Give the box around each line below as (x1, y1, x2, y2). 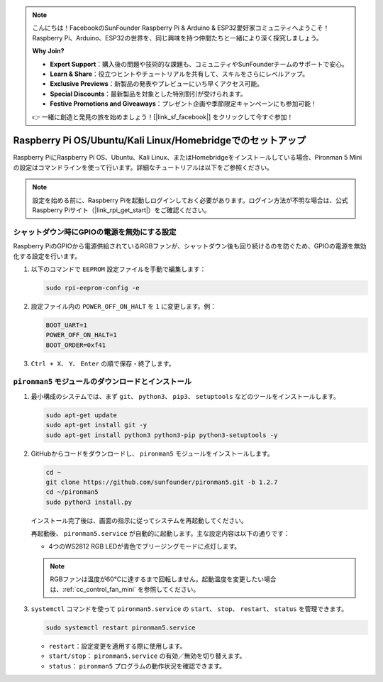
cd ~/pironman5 (45, 488, 99, 496)
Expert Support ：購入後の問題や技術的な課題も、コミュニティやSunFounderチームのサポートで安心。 (50, 60, 348, 68)
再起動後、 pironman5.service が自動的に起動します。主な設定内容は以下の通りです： (30, 529, 290, 538)
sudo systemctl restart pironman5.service (45, 623, 196, 632)
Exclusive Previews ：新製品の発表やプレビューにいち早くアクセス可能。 (50, 79, 264, 88)
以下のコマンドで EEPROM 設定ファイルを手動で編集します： (30, 265, 206, 273)
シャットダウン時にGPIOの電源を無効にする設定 (13, 227, 177, 237)
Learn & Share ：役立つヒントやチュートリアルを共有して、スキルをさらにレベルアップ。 (50, 70, 309, 78)
